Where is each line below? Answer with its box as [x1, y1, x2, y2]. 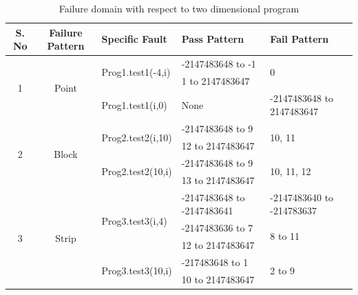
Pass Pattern [181, 32, 244, 46]
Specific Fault [101, 32, 167, 46]
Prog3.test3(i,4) [101, 214, 167, 228]
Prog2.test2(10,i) [101, 164, 172, 179]
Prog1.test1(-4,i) [101, 65, 171, 79]
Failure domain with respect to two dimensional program [59, 1, 299, 15]
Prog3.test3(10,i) [101, 263, 172, 278]
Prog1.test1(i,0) [101, 97, 167, 112]
